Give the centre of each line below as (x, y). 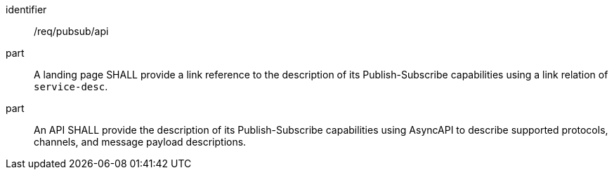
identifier (26, 9)
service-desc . (71, 86)
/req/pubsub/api (71, 31)
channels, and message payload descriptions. (140, 142)
